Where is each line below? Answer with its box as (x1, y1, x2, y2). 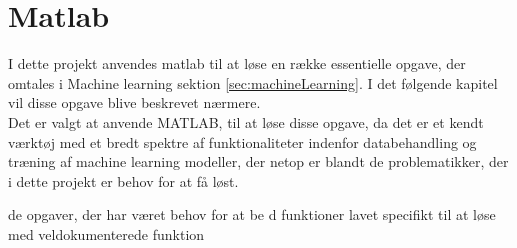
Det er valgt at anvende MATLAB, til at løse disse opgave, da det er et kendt (8, 111, 484, 132)
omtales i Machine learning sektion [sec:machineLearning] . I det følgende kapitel (8, 72, 498, 93)
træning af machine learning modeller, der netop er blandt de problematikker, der (8, 151, 509, 172)
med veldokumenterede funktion (8, 223, 205, 244)
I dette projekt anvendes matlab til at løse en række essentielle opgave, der (8, 53, 466, 74)
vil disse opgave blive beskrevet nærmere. (8, 92, 261, 113)
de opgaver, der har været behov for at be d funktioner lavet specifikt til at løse (8, 204, 496, 225)
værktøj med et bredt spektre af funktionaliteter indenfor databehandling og (8, 131, 477, 152)
